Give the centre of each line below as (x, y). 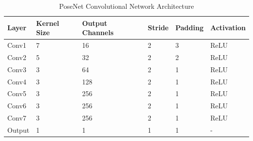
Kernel (48, 23)
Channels (98, 32)
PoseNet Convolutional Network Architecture (126, 6)
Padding (190, 28)
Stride (158, 28)
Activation (228, 28)
